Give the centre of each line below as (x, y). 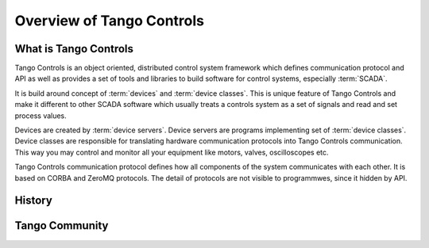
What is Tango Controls (74, 49)
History (34, 201)
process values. (41, 116)
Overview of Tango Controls (109, 21)
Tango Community (62, 226)
